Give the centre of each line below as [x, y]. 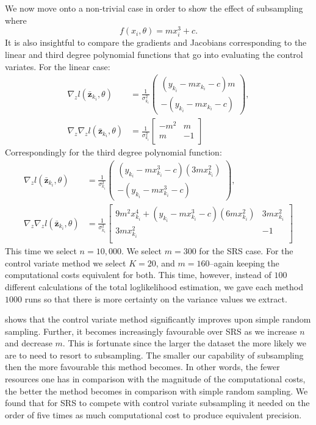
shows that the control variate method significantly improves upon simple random [158, 319]
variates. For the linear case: [58, 66]
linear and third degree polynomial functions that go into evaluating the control [154, 55]
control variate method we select [66, 262]
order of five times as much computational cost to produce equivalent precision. [153, 414]
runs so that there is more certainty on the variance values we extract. [156, 298]
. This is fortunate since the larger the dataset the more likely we [184, 343]
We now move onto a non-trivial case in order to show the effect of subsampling [154, 8]
